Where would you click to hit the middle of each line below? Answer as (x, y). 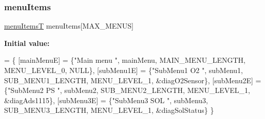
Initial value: (27, 43)
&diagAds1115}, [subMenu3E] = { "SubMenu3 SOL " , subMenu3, (106, 100)
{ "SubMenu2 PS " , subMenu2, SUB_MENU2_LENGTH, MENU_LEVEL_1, (127, 90)
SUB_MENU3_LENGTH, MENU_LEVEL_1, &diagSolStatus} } (109, 110)
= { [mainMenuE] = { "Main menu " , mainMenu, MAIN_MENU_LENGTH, (125, 60)
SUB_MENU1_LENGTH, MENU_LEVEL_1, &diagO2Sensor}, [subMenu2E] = (133, 80)
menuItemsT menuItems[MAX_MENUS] (69, 26)
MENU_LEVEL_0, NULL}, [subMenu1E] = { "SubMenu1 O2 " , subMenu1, (124, 70)
